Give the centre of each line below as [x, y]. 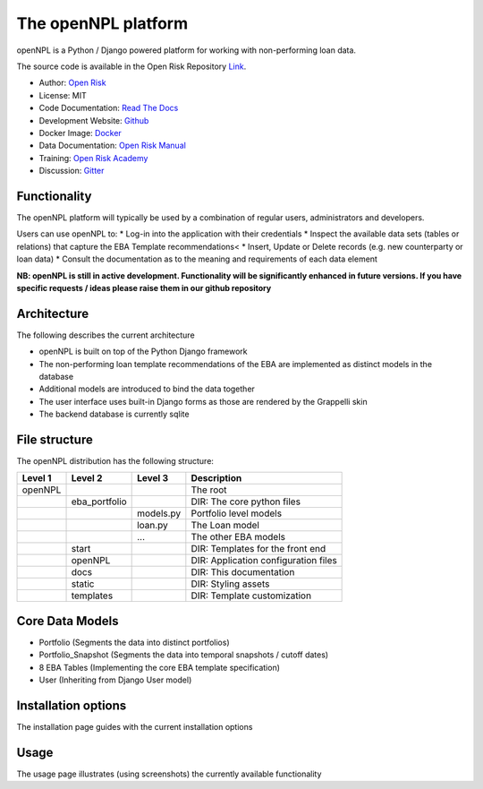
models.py [159, 513]
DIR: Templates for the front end [258, 549]
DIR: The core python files [246, 502]
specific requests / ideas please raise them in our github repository [144, 287]
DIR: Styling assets [230, 584]
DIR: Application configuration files [264, 561]
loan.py [153, 526]
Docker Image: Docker [80, 133]
